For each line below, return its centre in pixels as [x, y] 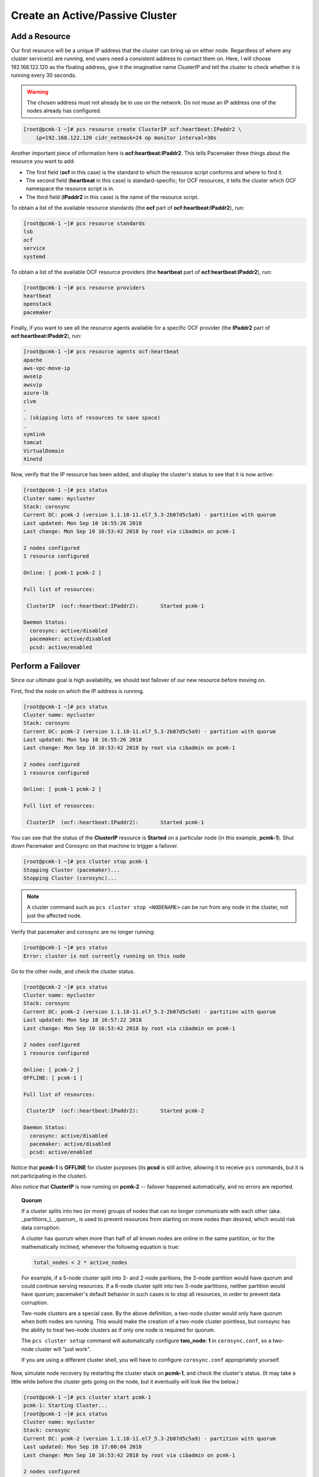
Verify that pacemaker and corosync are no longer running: [83, 932]
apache [33, 360]
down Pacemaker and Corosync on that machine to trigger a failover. [95, 846]
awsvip [33, 385]
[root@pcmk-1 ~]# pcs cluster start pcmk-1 [87, 1397]
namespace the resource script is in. [70, 188]
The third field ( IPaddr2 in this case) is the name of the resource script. [112, 197]
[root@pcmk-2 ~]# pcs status [66, 987]
